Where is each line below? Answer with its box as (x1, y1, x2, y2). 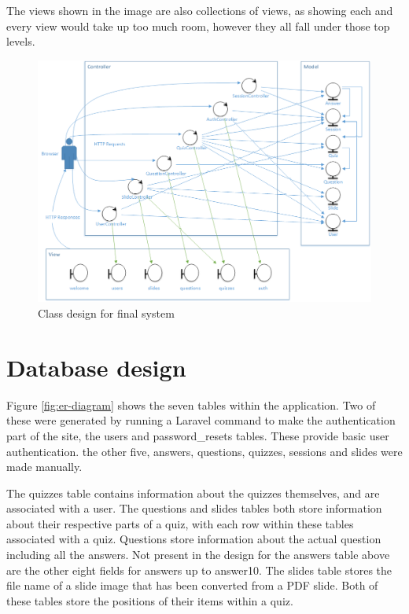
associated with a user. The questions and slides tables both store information (6, 500, 382, 517)
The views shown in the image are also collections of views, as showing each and (6, 2, 393, 18)
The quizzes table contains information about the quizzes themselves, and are (6, 484, 380, 501)
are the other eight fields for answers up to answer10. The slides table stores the (6, 561, 392, 578)
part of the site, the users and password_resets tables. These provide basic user (6, 427, 389, 443)
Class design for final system (38, 305, 175, 322)
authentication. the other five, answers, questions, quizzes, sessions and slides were (6, 443, 403, 459)
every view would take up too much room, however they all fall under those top (6, 17, 390, 34)
